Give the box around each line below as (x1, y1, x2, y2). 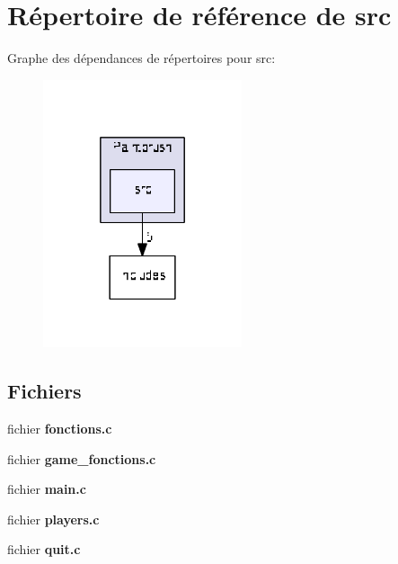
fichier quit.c (7, 540, 81, 559)
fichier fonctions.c (7, 418, 112, 437)
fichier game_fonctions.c (7, 449, 156, 468)
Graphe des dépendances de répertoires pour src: (7, 49, 276, 67)
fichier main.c (7, 479, 86, 498)
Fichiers (7, 377, 82, 405)
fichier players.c (7, 509, 100, 528)
